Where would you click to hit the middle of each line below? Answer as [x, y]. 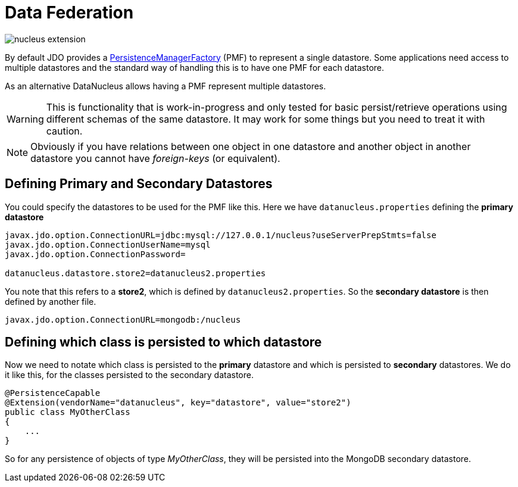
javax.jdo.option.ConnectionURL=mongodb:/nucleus [123, 319]
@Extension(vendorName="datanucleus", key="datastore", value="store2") [178, 403]
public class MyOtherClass [68, 412]
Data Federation [69, 13]
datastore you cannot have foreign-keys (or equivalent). [155, 158]
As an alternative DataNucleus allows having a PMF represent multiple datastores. [166, 86]
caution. [64, 131]
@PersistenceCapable [53, 393]
